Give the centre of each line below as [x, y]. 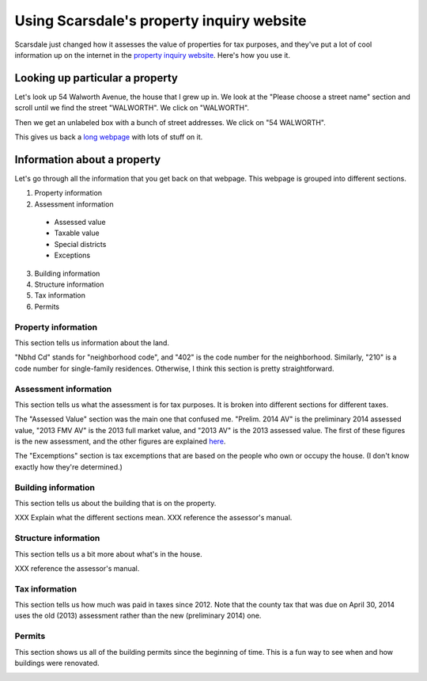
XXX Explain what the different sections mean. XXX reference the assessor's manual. [153, 518]
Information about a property [88, 160]
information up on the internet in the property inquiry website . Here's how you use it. [152, 55]
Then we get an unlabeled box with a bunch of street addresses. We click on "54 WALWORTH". [170, 122]
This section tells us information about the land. [92, 342]
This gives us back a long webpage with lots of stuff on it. [109, 137]
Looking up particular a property [96, 78]
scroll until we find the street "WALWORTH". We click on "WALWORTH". [132, 108]
